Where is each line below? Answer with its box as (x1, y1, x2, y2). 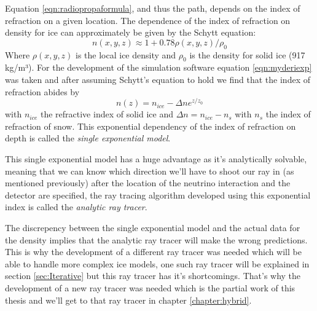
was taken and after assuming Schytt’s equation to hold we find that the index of (5, 73, 310, 85)
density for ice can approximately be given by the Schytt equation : (5, 26, 256, 39)
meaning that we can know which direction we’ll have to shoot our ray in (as (5, 164, 294, 177)
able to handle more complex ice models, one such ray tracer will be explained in (5, 257, 310, 270)
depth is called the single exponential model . (5, 132, 171, 144)
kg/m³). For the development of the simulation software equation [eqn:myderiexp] (5, 61, 312, 74)
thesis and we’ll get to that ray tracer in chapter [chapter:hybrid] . (5, 293, 252, 306)
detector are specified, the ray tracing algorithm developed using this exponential (5, 188, 311, 201)
